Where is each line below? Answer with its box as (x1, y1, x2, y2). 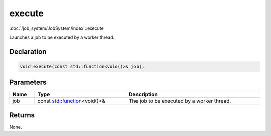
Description (128, 91, 158, 98)
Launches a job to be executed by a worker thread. (9, 34, 115, 40)
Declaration (9, 47, 47, 56)
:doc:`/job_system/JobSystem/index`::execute (9, 25, 104, 31)
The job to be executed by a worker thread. (128, 98, 231, 105)
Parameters (9, 78, 47, 87)
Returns (9, 111, 35, 119)
